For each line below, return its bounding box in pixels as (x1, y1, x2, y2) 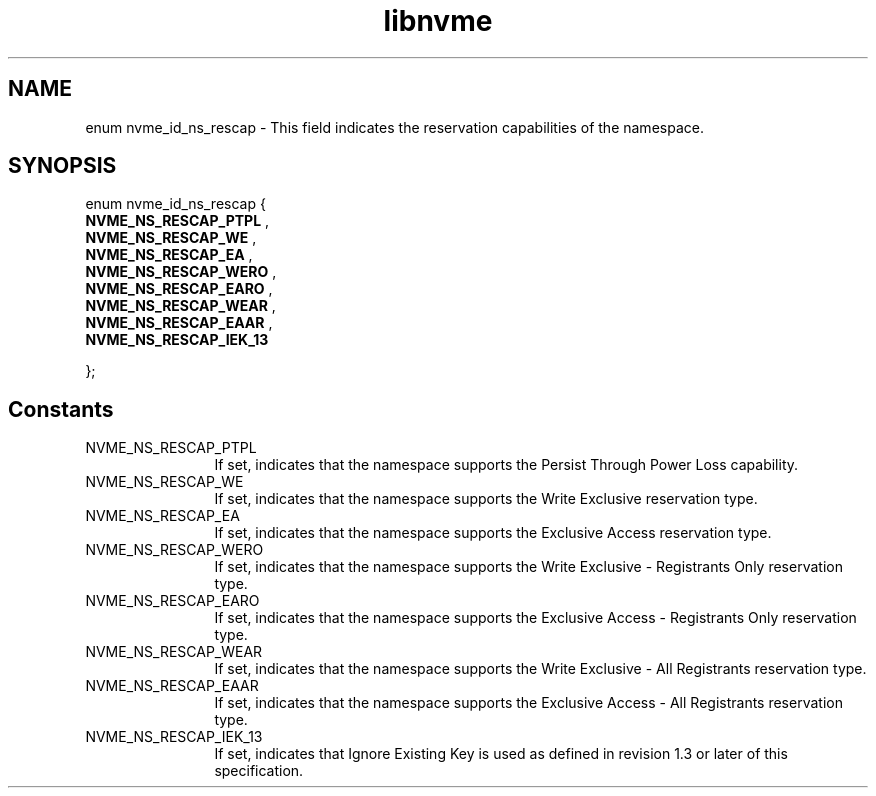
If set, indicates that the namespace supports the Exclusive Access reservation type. (214, 524, 772, 542)
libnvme (383, 4, 493, 38)
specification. (214, 762, 304, 780)
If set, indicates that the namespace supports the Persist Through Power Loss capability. (214, 456, 799, 474)
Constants (8, 396, 114, 422)
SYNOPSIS (8, 153, 117, 179)
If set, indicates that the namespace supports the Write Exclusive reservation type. (214, 490, 758, 508)
